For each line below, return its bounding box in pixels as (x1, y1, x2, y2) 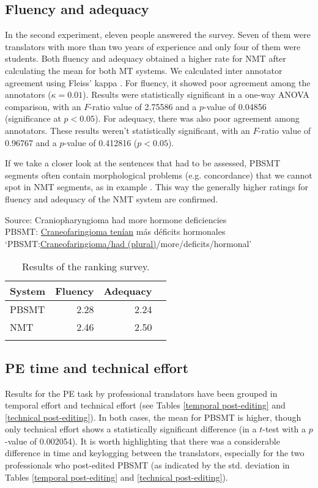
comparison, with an (5, 100, 81, 113)
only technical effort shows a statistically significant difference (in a (5, 423, 257, 435)
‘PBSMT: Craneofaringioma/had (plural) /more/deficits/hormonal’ (5, 237, 252, 250)
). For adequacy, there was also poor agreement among (95, 112, 300, 125)
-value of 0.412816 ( (64, 136, 138, 149)
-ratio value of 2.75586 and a (89, 100, 197, 113)
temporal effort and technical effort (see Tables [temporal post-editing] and (5, 399, 286, 412)
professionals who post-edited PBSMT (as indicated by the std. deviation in (5, 459, 290, 471)
